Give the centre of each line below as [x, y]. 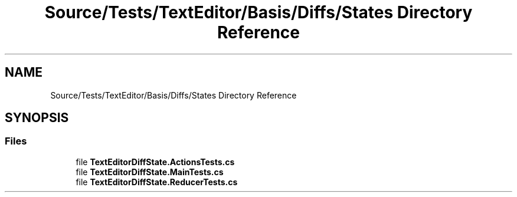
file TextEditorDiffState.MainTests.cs [150, 172]
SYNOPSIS [37, 118]
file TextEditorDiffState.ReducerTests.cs [157, 182]
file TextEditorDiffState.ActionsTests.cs [155, 162]
